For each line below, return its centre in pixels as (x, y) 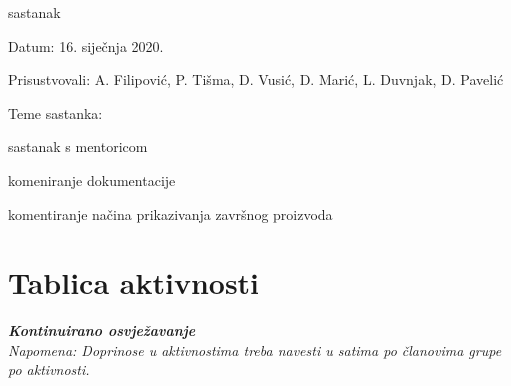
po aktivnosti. (49, 369)
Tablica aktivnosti (134, 282)
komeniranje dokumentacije (92, 179)
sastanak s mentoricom (78, 146)
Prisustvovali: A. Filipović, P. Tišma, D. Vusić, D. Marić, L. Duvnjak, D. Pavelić (256, 79)
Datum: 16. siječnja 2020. (86, 45)
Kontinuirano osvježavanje (102, 330)
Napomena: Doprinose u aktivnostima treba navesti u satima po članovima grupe (255, 349)
